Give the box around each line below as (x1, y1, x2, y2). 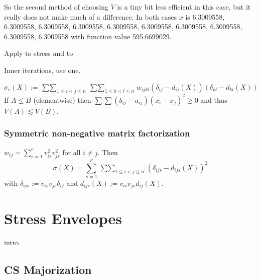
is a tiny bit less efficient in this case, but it (117, 2, 251, 12)
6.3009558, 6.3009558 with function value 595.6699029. (4, 31, 172, 41)
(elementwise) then (33, 94, 91, 105)
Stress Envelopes (4, 207, 122, 228)
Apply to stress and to (4, 48, 73, 58)
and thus (200, 94, 227, 105)
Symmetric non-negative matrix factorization (4, 127, 190, 139)
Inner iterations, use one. (4, 64, 81, 75)
